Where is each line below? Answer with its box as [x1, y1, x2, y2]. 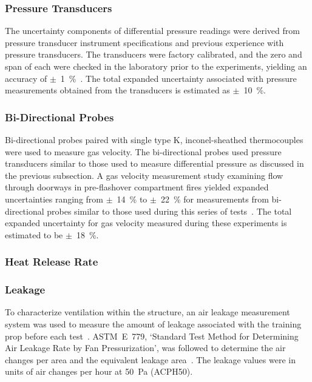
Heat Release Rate [5, 254, 98, 269]
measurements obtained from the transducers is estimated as [5, 84, 230, 96]
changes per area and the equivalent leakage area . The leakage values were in [5, 353, 296, 366]
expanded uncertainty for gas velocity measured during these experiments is [5, 216, 287, 229]
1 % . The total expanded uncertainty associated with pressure [60, 72, 297, 84]
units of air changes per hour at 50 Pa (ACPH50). [5, 365, 193, 378]
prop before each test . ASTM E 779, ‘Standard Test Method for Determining [5, 329, 299, 342]
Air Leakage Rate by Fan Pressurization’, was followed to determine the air [5, 341, 286, 354]
